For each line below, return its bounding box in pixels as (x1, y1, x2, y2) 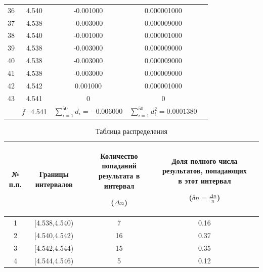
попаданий (102, 160, 137, 171)
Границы (39, 169, 69, 179)
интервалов (35, 178, 73, 189)
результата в (98, 170, 140, 181)
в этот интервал (178, 175, 231, 186)
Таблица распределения (96, 126, 167, 137)
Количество (100, 150, 138, 161)
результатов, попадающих (162, 165, 247, 176)
